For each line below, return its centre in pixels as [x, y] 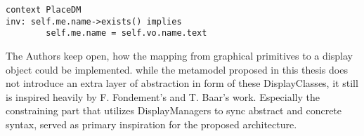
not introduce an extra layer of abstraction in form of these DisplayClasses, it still [182, 83]
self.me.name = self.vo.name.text [126, 33]
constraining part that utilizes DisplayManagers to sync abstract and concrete [174, 110]
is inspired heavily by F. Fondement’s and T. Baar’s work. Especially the [163, 96]
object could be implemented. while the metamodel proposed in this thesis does [177, 69]
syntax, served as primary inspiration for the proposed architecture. [151, 124]
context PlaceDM [44, 10]
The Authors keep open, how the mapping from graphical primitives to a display [179, 55]
